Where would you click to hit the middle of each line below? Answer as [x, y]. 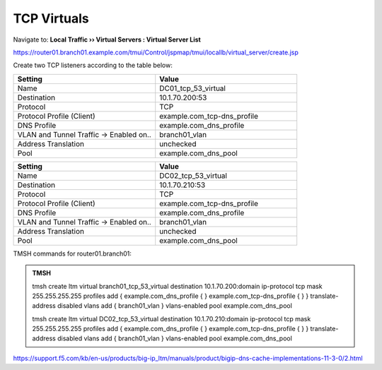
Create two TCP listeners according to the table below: [93, 65]
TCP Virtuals [51, 18]
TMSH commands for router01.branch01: [73, 253]
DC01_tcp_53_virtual [193, 88]
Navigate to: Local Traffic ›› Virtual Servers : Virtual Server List [107, 40]
